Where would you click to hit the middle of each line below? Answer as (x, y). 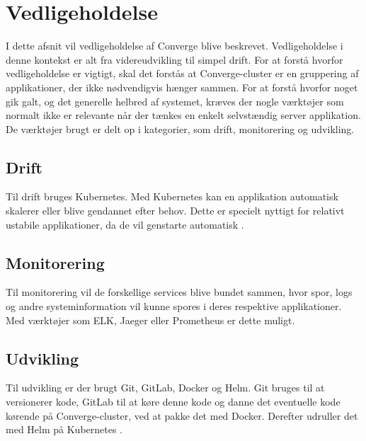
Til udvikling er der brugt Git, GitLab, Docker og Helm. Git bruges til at (165, 388)
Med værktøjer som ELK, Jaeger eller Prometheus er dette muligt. (150, 320)
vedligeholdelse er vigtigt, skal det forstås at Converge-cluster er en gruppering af (182, 73)
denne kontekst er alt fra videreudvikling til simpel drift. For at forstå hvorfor (175, 59)
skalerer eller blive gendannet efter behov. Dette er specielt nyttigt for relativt (175, 211)
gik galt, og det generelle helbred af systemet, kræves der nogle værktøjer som (175, 101)
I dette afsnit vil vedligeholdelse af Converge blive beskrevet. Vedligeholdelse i (175, 46)
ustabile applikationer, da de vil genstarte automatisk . (125, 224)
